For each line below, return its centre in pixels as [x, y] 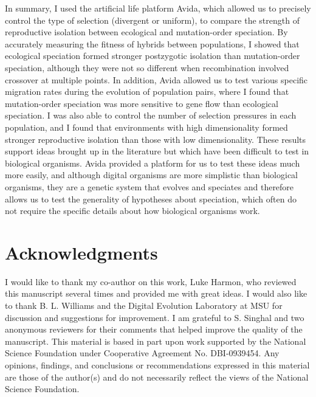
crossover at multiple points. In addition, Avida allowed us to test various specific [156, 79]
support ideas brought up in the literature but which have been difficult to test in [157, 151]
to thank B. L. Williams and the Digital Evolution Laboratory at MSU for [144, 305]
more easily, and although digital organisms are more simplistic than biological [152, 175]
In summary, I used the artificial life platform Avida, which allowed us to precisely [158, 8]
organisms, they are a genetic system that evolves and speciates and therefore [149, 186]
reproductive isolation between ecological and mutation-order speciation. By [146, 32]
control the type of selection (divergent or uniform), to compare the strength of [152, 20]
